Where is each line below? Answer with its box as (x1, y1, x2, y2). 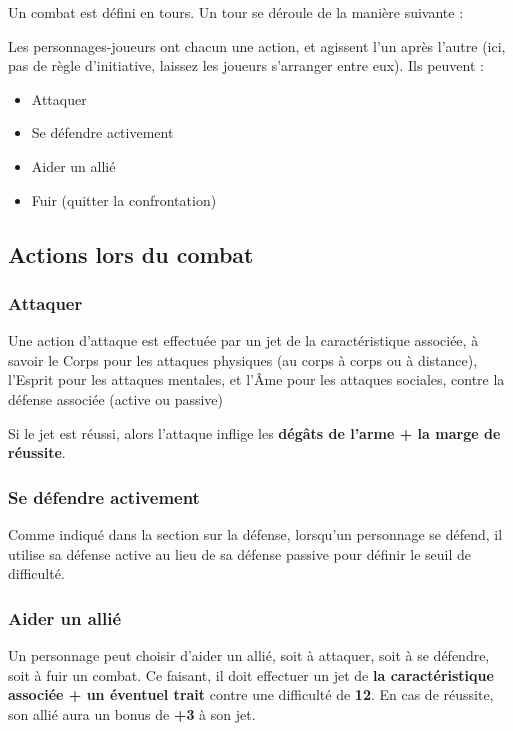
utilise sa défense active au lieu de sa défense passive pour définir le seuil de (8, 543, 472, 564)
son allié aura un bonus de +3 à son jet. (8, 703, 256, 724)
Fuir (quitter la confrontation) (31, 189, 217, 210)
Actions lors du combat (8, 238, 254, 269)
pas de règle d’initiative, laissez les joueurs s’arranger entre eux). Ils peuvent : (8, 55, 484, 76)
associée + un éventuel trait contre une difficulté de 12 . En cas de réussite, (8, 684, 494, 705)
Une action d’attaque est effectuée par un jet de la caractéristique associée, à (8, 330, 479, 351)
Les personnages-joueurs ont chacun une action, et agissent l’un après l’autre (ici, (8, 35, 506, 56)
